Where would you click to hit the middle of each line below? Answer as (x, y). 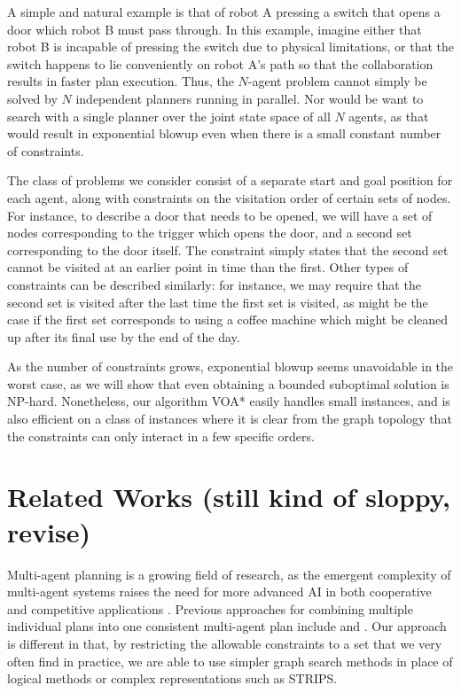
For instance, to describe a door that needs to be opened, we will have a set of (220, 215)
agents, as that (389, 116)
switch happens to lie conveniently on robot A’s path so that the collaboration (220, 63)
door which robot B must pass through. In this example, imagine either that (215, 29)
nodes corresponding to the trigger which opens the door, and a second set (210, 233)
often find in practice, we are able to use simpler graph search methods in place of (230, 661)
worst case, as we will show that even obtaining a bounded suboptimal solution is (228, 383)
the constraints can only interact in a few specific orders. (161, 436)
